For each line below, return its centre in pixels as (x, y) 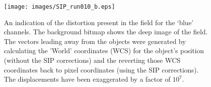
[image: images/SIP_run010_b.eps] (60, 7)
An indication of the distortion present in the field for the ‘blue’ (99, 22)
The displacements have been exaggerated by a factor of (87, 79)
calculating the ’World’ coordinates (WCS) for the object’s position (104, 51)
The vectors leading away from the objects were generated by (95, 41)
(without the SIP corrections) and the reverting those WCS (92, 60)
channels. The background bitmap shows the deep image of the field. (106, 32)
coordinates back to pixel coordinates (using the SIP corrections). (101, 69)
